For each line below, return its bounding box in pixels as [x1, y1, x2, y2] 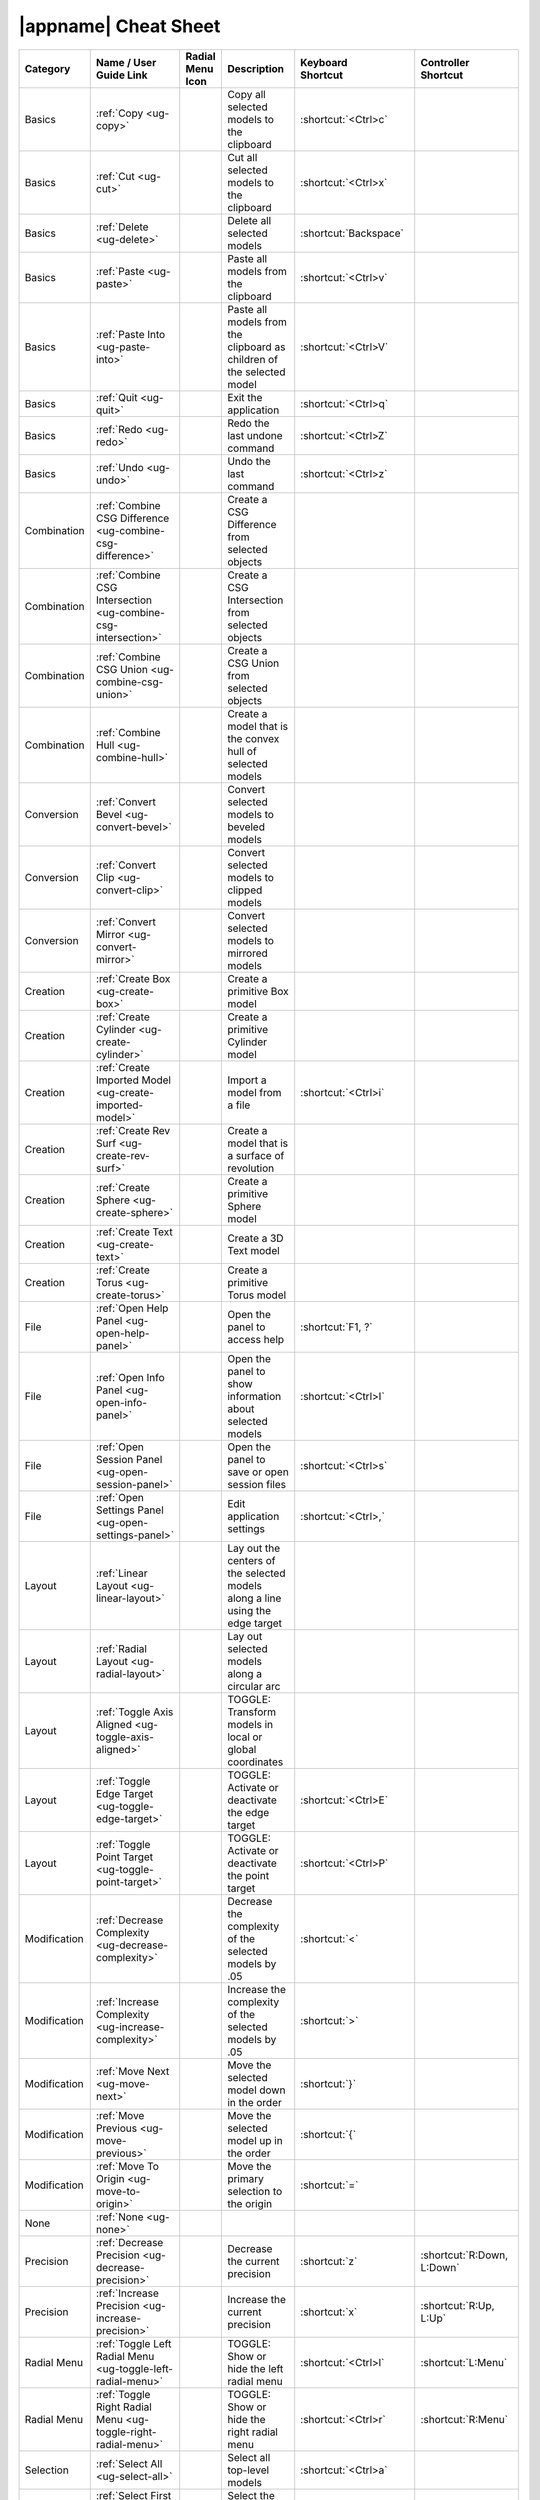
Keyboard [300, 55, 348, 69]
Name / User [95, 55, 157, 69]
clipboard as [226, 340, 286, 354]
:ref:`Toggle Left [95, 2336, 172, 2350]
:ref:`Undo [95, 460, 144, 474]
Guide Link [95, 68, 149, 82]
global [226, 1742, 257, 1756]
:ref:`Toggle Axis [95, 1705, 174, 1719]
